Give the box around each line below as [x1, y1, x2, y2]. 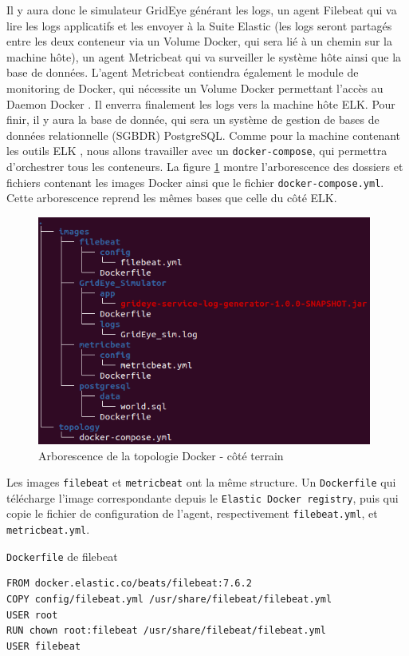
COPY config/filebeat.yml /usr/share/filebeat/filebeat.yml [6, 593, 332, 605]
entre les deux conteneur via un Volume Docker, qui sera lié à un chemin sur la [6, 33, 392, 50]
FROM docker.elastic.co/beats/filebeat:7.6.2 [6, 578, 252, 590]
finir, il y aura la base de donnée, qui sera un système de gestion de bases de [6, 111, 380, 128]
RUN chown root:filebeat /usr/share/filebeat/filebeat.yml [6, 625, 326, 637]
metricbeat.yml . [6, 521, 90, 538]
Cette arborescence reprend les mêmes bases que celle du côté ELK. [6, 189, 337, 206]
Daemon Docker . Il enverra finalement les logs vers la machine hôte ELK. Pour [6, 95, 395, 112]
